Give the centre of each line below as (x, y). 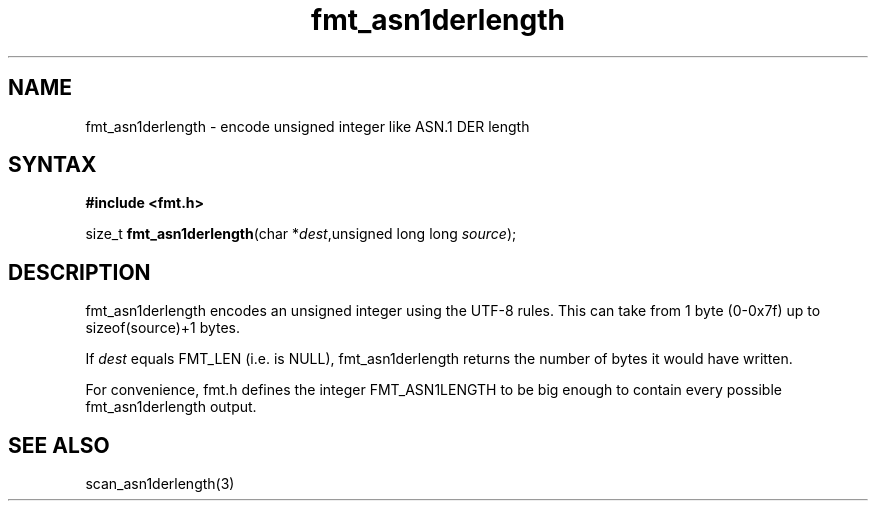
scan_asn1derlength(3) (160, 484)
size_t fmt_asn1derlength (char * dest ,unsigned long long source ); (301, 234)
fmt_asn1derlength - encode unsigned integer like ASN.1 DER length (307, 126)
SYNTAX (52, 165)
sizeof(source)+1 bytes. (163, 328)
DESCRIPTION (79, 272)
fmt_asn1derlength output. (171, 407)
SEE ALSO (59, 445)
